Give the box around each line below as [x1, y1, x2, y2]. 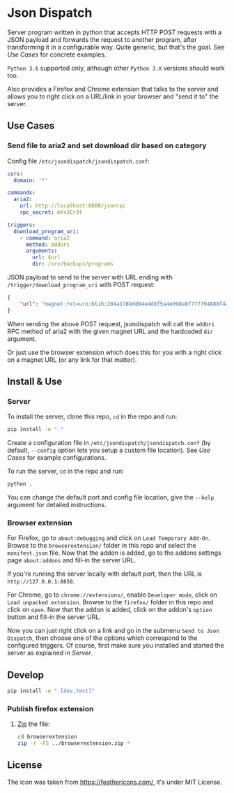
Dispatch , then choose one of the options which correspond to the [7, 634, 198, 642]
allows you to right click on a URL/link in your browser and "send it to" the [7, 92, 219, 101]
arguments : [25, 247, 58, 254]
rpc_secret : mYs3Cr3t [19, 209, 82, 216]
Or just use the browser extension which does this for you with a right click [7, 348, 222, 356]
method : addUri [25, 241, 70, 248]
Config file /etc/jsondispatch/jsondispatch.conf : [7, 157, 150, 165]
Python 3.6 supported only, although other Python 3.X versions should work [7, 64, 225, 72]
